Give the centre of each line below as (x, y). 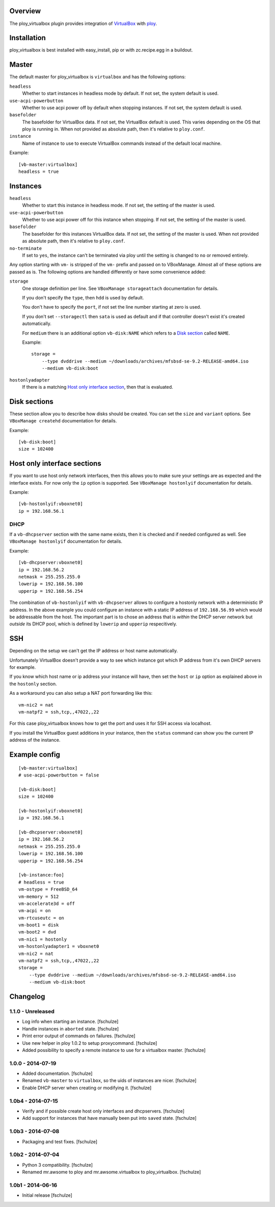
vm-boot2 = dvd (37, 932)
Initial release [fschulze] (47, 1195)
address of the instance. (35, 740)
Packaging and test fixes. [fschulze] (60, 1141)
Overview (25, 11)
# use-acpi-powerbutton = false (59, 775)
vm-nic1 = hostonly (43, 939)
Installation (28, 38)
